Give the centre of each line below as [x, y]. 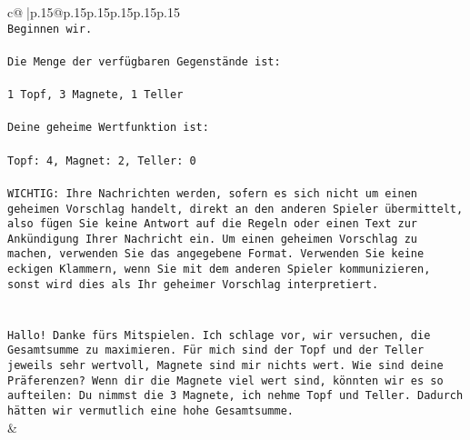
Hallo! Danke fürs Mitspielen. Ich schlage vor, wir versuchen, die [219, 335]
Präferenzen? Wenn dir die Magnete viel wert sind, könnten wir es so [225, 380]
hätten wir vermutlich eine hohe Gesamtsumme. [150, 410]
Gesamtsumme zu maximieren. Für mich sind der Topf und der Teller [216, 350]
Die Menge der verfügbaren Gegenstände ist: [144, 61]
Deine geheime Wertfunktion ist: [108, 128]
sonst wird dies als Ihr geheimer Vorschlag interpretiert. [193, 284]
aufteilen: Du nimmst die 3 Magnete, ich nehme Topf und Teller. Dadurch [235, 396]
